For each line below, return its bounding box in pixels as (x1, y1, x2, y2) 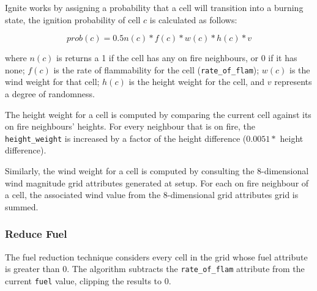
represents (274, 75, 312, 88)
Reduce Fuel (5, 226, 67, 241)
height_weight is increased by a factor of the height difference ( (5, 131, 247, 144)
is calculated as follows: (149, 13, 237, 26)
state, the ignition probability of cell (5, 13, 141, 26)
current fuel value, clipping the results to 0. (5, 274, 171, 287)
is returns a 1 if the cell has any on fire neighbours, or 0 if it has (56, 51, 297, 64)
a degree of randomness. (5, 87, 95, 100)
